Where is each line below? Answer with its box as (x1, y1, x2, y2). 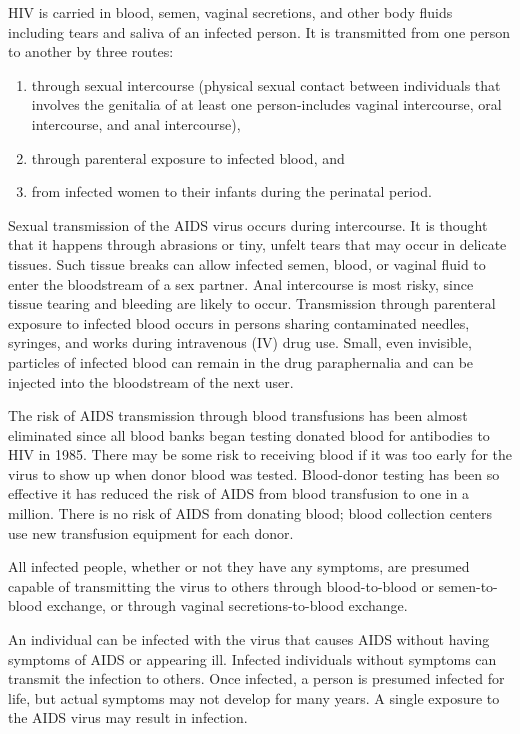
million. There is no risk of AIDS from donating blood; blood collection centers (8, 503, 493, 524)
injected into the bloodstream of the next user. (8, 371, 294, 392)
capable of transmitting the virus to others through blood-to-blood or (8, 575, 434, 596)
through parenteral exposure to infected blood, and (31, 147, 345, 168)
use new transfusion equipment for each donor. (8, 522, 294, 543)
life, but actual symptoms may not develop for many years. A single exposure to (8, 687, 500, 708)
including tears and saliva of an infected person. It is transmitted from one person (8, 21, 510, 42)
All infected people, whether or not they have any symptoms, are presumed (8, 556, 470, 577)
